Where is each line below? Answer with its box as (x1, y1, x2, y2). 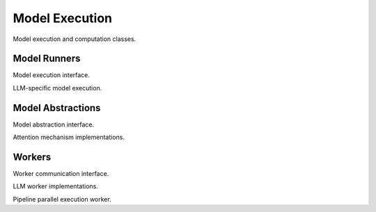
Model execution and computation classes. (13, 35, 136, 43)
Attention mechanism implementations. (13, 133, 125, 142)
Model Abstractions (13, 101, 101, 114)
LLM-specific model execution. (13, 83, 102, 92)
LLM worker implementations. (13, 182, 99, 190)
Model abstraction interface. (13, 120, 94, 129)
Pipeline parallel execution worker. (13, 195, 111, 203)
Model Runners (13, 53, 81, 65)
